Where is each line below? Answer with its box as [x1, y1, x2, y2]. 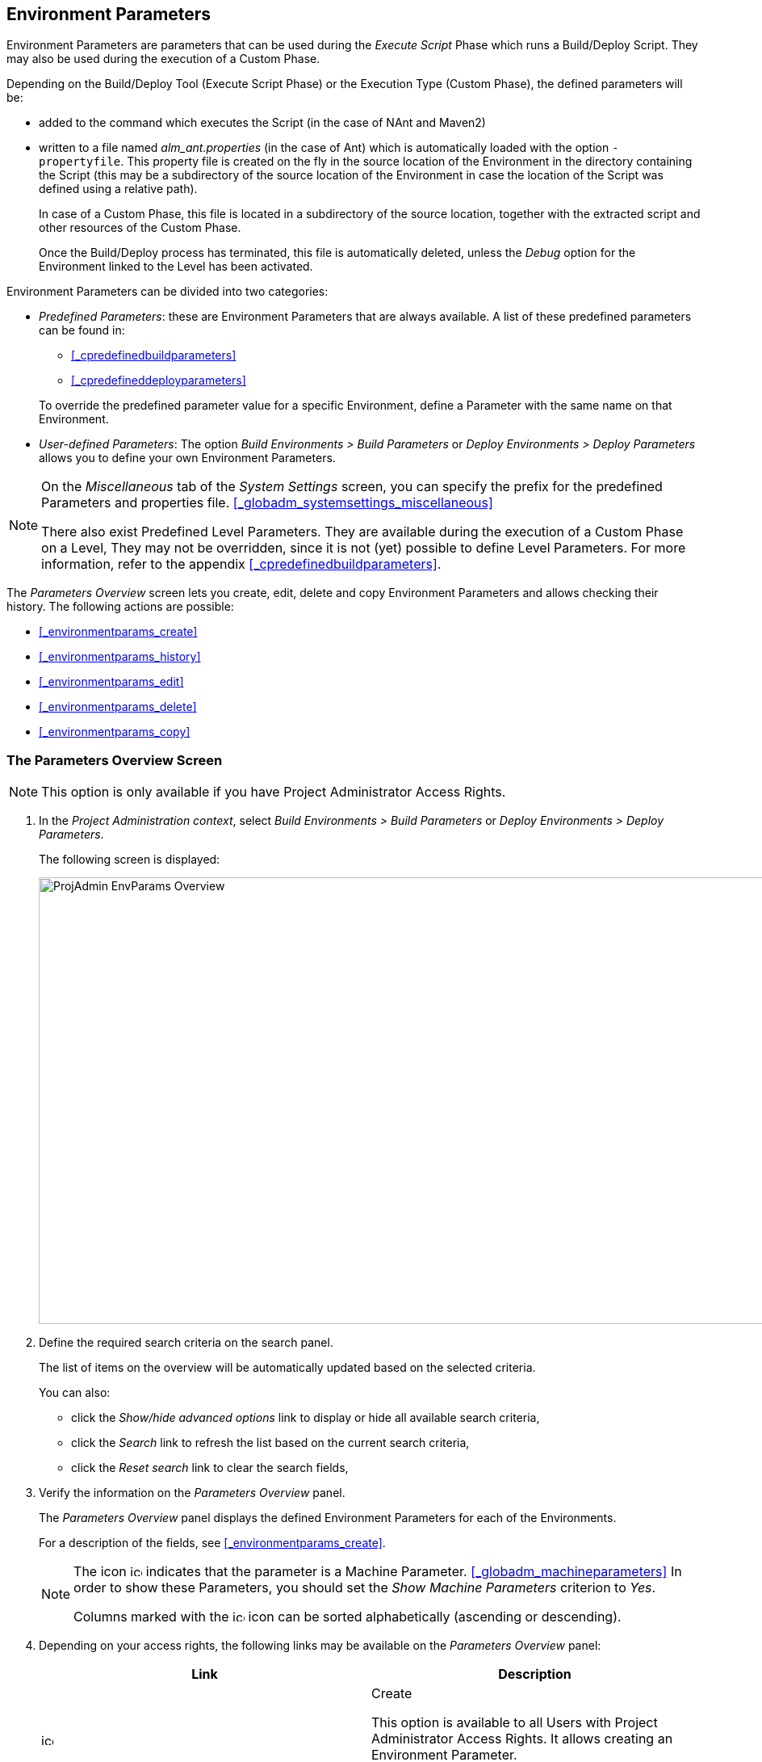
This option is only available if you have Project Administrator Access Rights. [41, 784, 506, 801]
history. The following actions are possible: [6, 599, 234, 614]
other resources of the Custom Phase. [39, 221, 241, 235]
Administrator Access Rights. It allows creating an [371, 1730, 673, 1747]
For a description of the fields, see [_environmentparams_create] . [39, 1536, 386, 1550]
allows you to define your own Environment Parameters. [39, 451, 336, 465]
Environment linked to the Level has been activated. [39, 259, 313, 274]
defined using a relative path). [39, 182, 198, 196]
